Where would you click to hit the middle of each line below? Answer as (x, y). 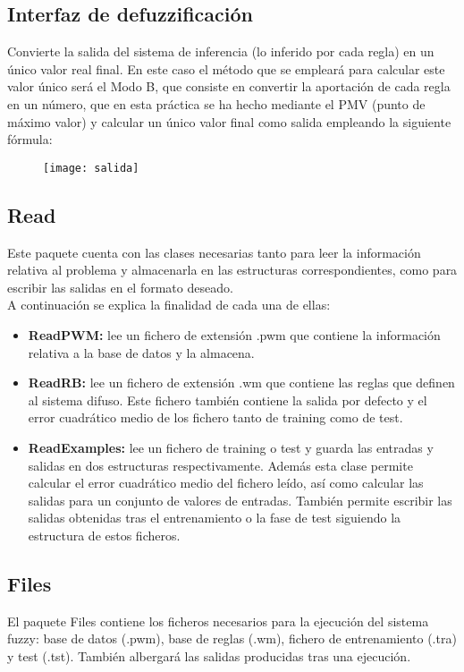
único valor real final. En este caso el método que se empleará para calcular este (226, 68)
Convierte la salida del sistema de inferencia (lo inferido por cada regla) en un (221, 51)
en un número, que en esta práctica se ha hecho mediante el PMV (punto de (216, 103)
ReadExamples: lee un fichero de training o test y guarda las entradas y (231, 447)
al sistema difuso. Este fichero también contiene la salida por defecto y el (228, 400)
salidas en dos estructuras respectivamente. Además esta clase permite (220, 465)
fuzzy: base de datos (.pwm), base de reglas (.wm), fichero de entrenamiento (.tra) (232, 638)
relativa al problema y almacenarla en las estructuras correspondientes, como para (232, 270)
